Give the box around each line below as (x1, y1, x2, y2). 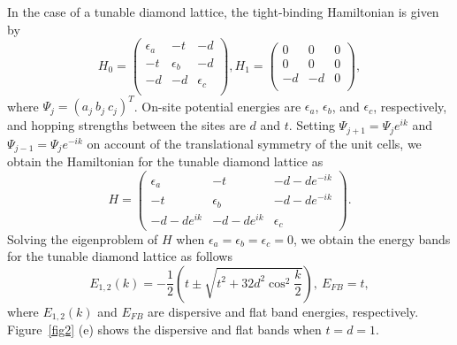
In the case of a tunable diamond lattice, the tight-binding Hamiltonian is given (7, 3, 439, 20)
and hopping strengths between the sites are (7, 116, 246, 134)
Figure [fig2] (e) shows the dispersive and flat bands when (7, 320, 322, 339)
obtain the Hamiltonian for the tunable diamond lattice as (7, 152, 324, 171)
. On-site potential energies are (133, 96, 301, 115)
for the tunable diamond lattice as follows (7, 247, 232, 265)
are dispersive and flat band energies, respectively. (148, 302, 419, 320)
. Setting (288, 116, 335, 134)
